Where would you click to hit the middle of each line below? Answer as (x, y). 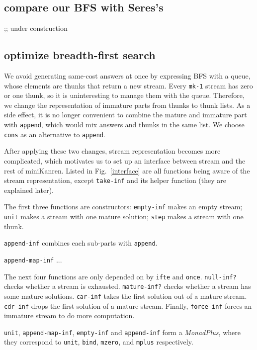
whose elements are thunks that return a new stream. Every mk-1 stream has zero (128, 85)
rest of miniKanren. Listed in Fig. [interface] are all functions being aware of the (127, 170)
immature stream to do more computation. (69, 315)
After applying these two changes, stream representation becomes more (112, 151)
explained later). (29, 190)
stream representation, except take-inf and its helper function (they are (115, 180)
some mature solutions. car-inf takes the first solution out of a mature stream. (126, 296)
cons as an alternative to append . (55, 134)
